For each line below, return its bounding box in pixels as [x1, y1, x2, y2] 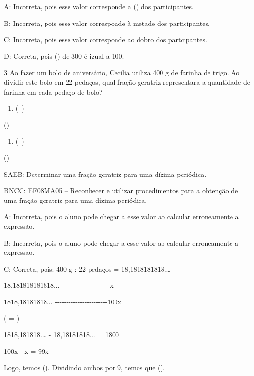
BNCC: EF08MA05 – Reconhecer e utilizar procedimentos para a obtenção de [4, 185, 238, 196]
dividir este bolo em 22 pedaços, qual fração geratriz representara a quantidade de [4, 76, 250, 87]
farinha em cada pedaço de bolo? [4, 86, 103, 97]
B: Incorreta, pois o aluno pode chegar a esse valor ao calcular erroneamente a [4, 237, 238, 248]
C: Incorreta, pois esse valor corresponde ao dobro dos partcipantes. [4, 34, 207, 45]
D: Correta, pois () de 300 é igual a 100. [4, 50, 124, 61]
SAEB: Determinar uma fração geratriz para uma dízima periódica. [4, 169, 207, 179]
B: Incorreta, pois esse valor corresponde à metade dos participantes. [4, 18, 210, 28]
